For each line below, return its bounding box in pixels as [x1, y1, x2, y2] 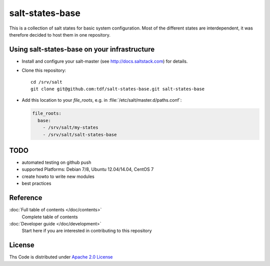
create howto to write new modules [21, 173, 94, 179]
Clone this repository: [21, 68, 66, 74]
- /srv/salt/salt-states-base [42, 132, 117, 137]
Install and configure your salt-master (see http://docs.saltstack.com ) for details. [21, 58, 188, 64]
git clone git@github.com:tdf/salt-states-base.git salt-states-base [30, 86, 205, 92]
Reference [9, 193, 42, 202]
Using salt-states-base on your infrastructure [9, 45, 155, 54]
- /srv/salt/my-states [42, 125, 98, 130]
